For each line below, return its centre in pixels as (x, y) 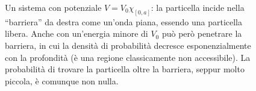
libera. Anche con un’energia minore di (76, 33)
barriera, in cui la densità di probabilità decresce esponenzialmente (128, 45)
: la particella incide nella (198, 7)
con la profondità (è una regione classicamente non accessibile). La (128, 57)
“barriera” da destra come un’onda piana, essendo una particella (124, 21)
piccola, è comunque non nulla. (62, 80)
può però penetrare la (202, 33)
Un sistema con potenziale (53, 7)
